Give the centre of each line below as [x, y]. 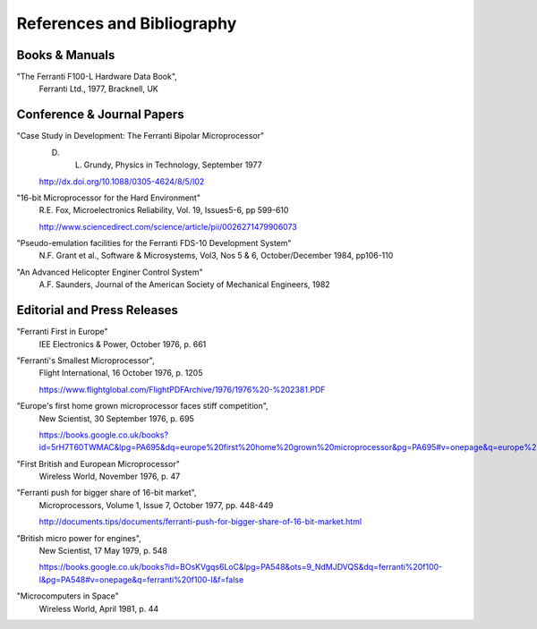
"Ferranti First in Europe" [62, 332]
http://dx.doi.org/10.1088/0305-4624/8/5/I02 [122, 181]
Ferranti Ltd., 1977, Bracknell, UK [98, 89]
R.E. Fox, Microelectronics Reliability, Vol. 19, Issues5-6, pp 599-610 [164, 210]
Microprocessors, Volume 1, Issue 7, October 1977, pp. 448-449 [156, 505]
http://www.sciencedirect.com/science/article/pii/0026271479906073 [168, 226]
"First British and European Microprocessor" [98, 463]
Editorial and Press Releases [98, 310]
